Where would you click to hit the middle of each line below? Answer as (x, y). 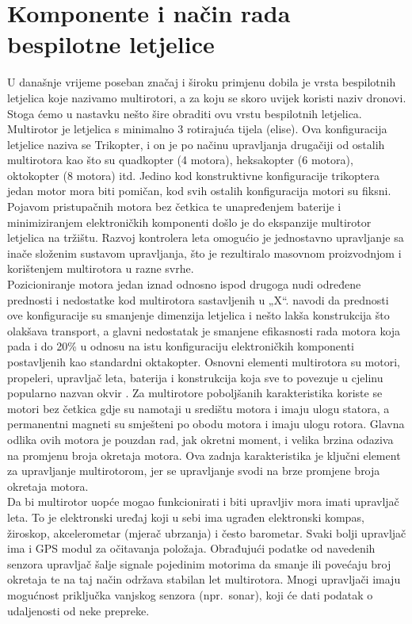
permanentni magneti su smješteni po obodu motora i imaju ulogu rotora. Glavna (206, 424)
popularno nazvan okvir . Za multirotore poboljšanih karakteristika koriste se (195, 393)
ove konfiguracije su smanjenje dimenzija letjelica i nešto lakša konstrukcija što (198, 315)
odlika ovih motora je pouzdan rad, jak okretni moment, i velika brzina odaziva (200, 439)
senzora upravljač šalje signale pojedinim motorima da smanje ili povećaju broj (199, 563)
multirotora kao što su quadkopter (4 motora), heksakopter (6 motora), (180, 160)
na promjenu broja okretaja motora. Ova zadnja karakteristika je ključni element (204, 455)
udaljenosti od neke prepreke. (78, 610)
